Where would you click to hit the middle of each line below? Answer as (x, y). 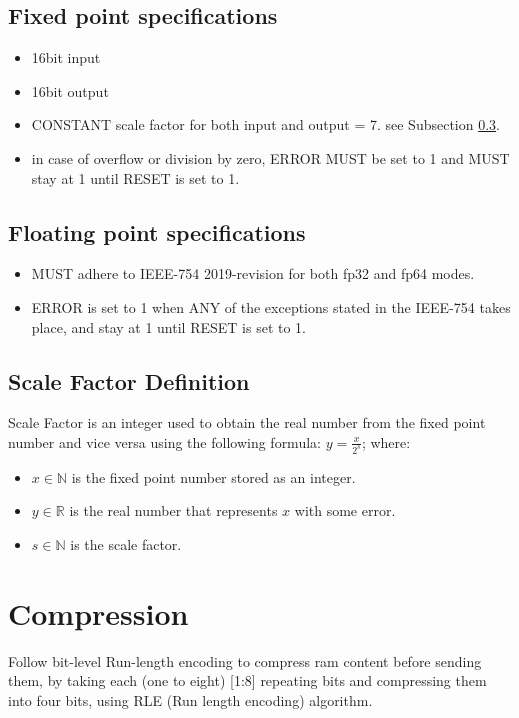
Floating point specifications (157, 231)
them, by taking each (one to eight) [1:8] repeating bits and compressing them (247, 680)
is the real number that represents (173, 510)
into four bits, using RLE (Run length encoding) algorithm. (190, 699)
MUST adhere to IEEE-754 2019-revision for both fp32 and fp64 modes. (253, 273)
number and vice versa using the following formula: (164, 441)
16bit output (70, 90)
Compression (98, 612)
